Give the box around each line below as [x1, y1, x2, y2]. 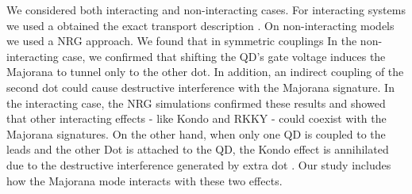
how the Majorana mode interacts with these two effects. [6, 172, 283, 188]
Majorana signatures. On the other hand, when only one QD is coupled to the [6, 125, 386, 142]
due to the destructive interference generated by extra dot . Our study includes [6, 156, 391, 173]
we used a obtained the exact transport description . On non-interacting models [6, 17, 395, 33]
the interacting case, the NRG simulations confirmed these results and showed [6, 94, 386, 111]
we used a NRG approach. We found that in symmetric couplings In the [6, 32, 357, 49]
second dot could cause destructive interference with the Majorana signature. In [6, 78, 395, 95]
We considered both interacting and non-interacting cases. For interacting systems [6, 2, 406, 17]
